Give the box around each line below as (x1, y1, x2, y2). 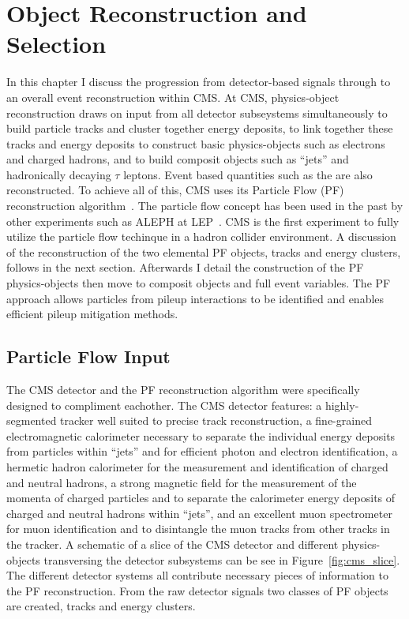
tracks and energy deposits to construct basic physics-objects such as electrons (6, 135, 385, 152)
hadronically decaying (6, 166, 111, 182)
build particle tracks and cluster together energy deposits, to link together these (6, 120, 393, 137)
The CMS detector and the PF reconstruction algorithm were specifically (6, 381, 360, 398)
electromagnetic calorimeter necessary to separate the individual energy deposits (6, 427, 396, 444)
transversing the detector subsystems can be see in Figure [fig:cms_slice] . (43, 551, 400, 568)
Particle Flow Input (6, 344, 171, 369)
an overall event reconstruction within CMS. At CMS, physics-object (6, 88, 340, 105)
